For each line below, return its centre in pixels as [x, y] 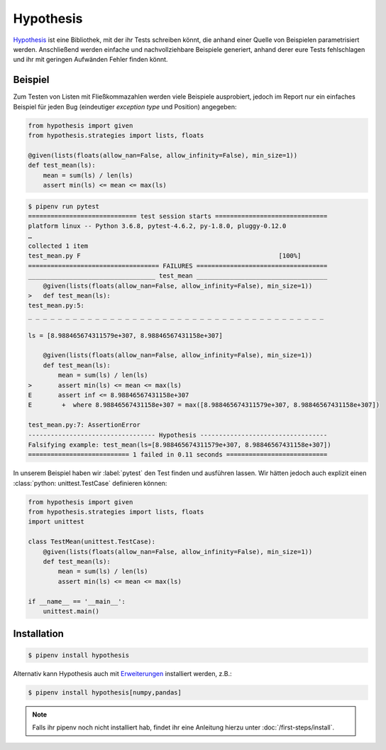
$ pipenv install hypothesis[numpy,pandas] [105, 692]
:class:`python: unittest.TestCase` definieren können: [90, 483]
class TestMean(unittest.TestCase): [92, 542]
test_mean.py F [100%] [165, 256]
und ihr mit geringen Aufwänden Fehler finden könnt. [90, 60]
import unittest [56, 522]
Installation [38, 634]
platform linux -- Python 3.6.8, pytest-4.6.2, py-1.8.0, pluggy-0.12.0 [157, 226]
